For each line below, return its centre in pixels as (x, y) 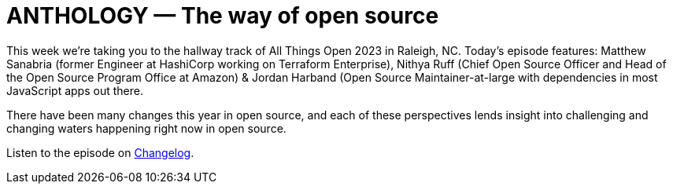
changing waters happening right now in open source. (146, 128)
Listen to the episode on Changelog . (100, 152)
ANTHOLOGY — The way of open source (223, 16)
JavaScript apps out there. (75, 90)
